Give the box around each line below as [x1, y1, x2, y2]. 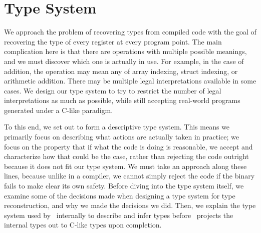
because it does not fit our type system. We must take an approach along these [4, 160, 247, 171]
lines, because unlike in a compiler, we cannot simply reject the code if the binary [4, 170, 255, 181]
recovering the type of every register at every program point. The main [4, 36, 222, 46]
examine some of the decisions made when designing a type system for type [4, 190, 235, 200]
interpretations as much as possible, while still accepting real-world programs [4, 95, 240, 105]
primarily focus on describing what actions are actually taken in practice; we [4, 131, 239, 142]
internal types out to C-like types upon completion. [4, 219, 162, 230]
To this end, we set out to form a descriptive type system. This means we [4, 121, 230, 132]
